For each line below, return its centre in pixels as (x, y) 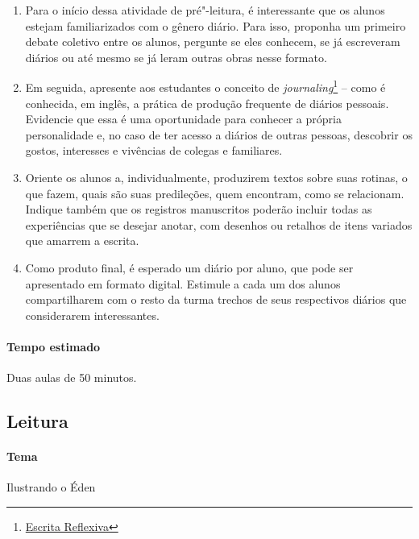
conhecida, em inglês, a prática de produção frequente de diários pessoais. (207, 103)
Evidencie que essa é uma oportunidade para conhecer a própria (183, 119)
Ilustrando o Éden (51, 487)
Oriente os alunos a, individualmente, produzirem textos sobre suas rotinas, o (216, 177)
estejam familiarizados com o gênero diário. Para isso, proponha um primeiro (216, 25)
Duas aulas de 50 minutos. (72, 377)
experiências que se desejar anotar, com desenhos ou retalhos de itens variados (219, 224)
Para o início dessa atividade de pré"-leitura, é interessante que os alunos (205, 10)
